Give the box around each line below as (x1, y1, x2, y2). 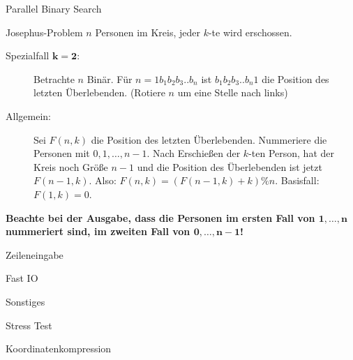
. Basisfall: (275, 173, 320, 188)
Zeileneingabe (6, 247, 63, 262)
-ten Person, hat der (248, 146, 334, 160)
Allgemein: (6, 108, 51, 123)
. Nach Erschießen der (147, 146, 241, 160)
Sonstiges (6, 294, 45, 308)
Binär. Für (87, 71, 133, 86)
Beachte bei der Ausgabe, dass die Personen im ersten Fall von (6, 210, 315, 225)
